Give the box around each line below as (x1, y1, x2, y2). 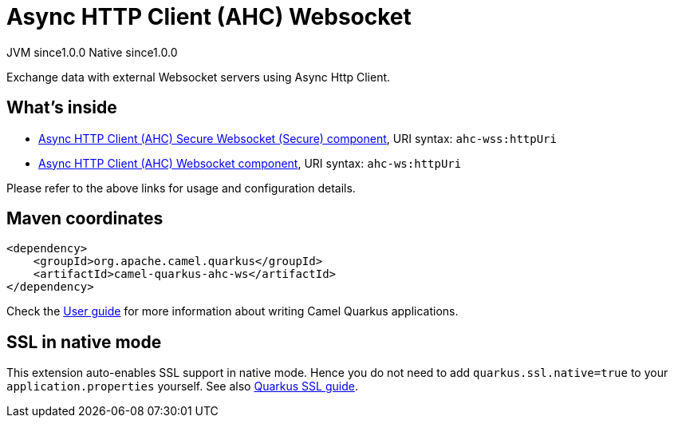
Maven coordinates (6, 208, 164, 229)
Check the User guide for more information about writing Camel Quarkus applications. (6, 304, 459, 319)
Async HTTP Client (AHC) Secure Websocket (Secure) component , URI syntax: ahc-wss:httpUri (38, 131, 557, 145)
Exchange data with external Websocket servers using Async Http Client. (6, 69, 391, 84)
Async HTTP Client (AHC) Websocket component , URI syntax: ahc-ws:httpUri (38, 156, 462, 170)
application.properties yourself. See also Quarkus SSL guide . (6, 379, 358, 394)
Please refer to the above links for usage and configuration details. (6, 180, 356, 195)
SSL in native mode (6, 331, 162, 352)
